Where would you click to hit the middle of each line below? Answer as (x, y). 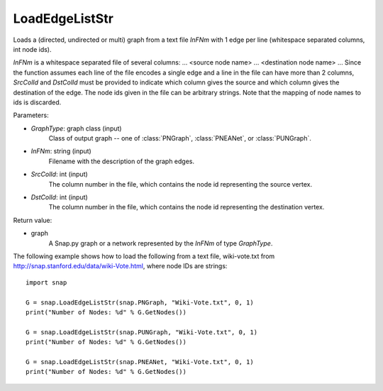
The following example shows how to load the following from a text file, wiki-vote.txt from (144, 256)
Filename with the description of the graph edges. (122, 161)
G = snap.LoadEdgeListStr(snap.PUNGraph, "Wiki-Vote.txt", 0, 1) (142, 332)
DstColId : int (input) (59, 197)
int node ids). (33, 49)
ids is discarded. (37, 102)
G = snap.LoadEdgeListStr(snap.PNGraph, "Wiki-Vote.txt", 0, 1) (140, 302)
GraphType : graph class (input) (76, 128)
